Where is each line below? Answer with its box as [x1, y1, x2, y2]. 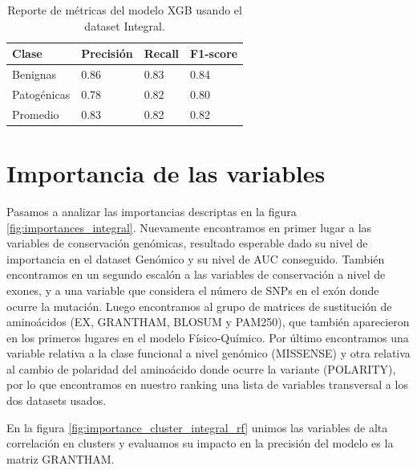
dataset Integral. [84, 17, 165, 34]
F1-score [190, 45, 238, 62]
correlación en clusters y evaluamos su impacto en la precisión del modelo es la [6, 435, 394, 452]
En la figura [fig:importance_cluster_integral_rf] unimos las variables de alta [6, 419, 388, 435]
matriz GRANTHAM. [6, 450, 115, 467]
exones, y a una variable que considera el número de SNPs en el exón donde [6, 281, 379, 298]
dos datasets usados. [6, 392, 107, 409]
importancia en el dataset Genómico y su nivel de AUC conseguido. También [6, 250, 385, 267]
